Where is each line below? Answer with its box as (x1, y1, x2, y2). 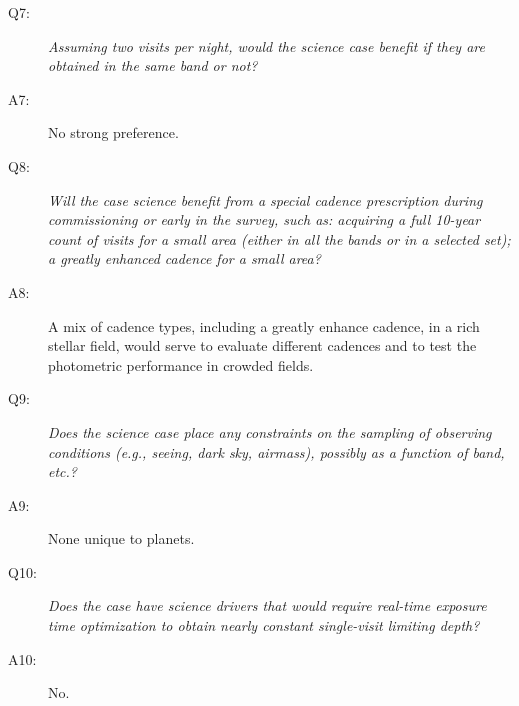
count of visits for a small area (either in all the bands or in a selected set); (48, 228, 511, 249)
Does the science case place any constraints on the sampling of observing (48, 421, 492, 442)
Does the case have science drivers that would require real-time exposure (48, 595, 487, 616)
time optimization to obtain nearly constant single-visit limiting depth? (48, 615, 480, 636)
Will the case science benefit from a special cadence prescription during (48, 189, 483, 210)
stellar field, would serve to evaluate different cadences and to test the (48, 335, 477, 356)
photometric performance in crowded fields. (48, 354, 314, 375)
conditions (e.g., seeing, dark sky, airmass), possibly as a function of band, (48, 441, 505, 462)
